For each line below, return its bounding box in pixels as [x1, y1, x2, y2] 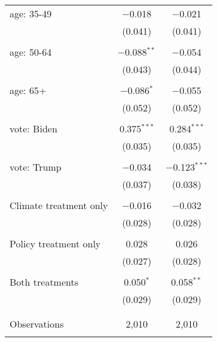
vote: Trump [10, 160, 62, 174]
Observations [10, 317, 64, 331]
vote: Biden [10, 122, 57, 135]
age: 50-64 [10, 45, 52, 59]
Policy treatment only [10, 237, 101, 250]
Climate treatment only [10, 198, 108, 212]
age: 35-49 [10, 7, 52, 20]
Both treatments [10, 275, 79, 289]
